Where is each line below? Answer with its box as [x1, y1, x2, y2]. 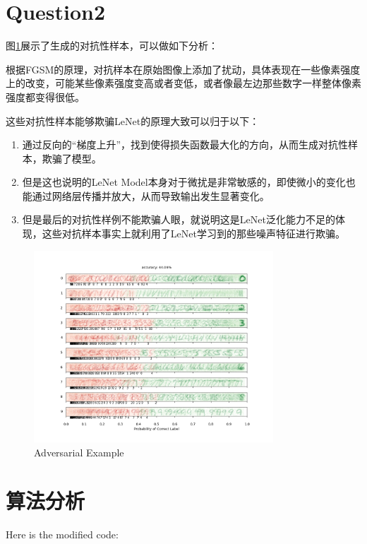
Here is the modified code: [6, 527, 119, 542]
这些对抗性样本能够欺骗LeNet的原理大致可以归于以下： [6, 113, 260, 128]
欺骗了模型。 [42, 150, 102, 165]
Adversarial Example [34, 444, 124, 459]
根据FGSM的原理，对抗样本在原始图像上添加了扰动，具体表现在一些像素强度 [6, 61, 361, 76]
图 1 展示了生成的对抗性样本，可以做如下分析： [6, 38, 218, 53]
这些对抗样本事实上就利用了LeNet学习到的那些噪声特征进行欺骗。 [42, 226, 345, 241]
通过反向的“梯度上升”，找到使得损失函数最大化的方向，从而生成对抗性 [22, 137, 349, 152]
